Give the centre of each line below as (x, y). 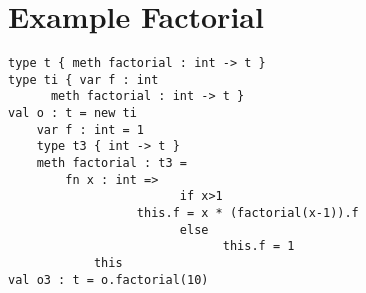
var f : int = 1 (90, 129)
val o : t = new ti (72, 113)
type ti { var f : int (83, 79)
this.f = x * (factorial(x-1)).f (247, 213)
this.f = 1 (258, 246)
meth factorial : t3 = (111, 163)
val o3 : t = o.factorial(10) (108, 279)
